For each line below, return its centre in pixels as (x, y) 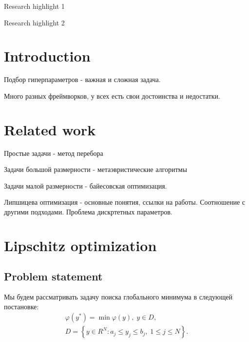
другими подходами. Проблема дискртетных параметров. (88, 212)
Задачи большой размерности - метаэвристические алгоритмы (96, 169)
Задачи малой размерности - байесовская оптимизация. (86, 185)
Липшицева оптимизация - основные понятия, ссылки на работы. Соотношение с (125, 202)
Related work (50, 129)
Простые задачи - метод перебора (54, 153)
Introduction (47, 56)
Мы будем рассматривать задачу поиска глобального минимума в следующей (118, 297)
